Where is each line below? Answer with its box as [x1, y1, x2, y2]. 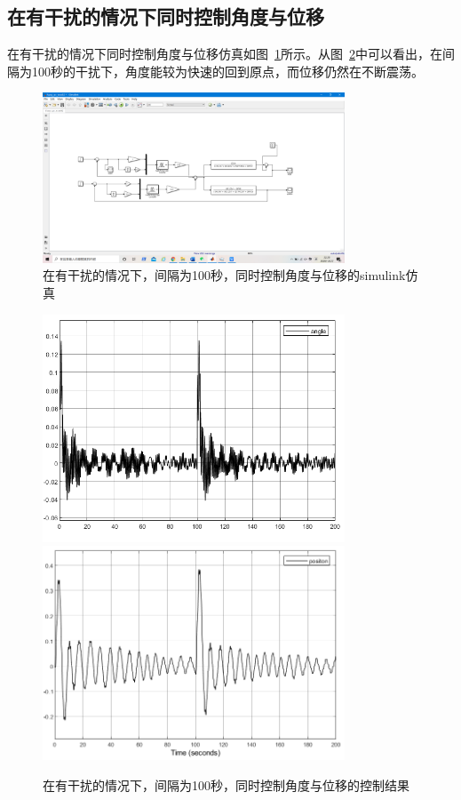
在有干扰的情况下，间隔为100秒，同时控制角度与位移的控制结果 [43, 775, 409, 794]
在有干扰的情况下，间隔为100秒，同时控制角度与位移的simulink [43, 266, 406, 284]
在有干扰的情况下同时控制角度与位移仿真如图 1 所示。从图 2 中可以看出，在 [7, 44, 442, 63]
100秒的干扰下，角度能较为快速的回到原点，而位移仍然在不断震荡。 [31, 61, 424, 80]
